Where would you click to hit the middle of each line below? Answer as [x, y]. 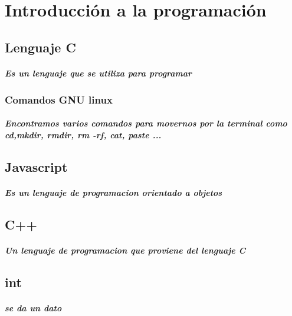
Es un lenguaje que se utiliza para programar [99, 73]
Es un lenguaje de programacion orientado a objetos [114, 192]
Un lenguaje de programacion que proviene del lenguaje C [125, 250]
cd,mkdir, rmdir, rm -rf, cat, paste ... [83, 134]
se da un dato [33, 307]
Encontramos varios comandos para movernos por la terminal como [146, 123]
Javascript [36, 166]
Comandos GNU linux [59, 99]
